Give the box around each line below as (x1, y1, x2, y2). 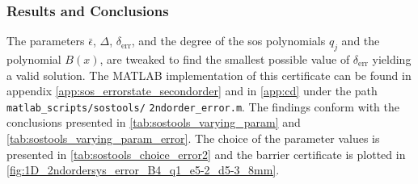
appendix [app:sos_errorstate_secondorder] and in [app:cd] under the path (6, 82, 378, 99)
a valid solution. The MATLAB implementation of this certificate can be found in (6, 66, 412, 83)
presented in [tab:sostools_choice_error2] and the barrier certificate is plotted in (6, 145, 406, 162)
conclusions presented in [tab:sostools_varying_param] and (6, 114, 301, 131)
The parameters (6, 32, 85, 49)
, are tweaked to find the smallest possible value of (99, 51, 350, 68)
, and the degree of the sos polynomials (131, 32, 326, 49)
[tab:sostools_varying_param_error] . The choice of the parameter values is (6, 130, 380, 147)
